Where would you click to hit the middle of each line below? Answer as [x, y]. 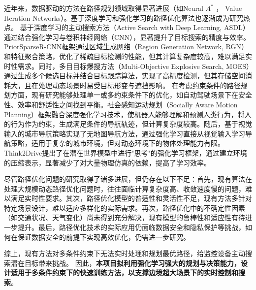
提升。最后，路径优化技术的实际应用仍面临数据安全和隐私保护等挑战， [131, 227]
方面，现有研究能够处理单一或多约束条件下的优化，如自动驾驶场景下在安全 [131, 95]
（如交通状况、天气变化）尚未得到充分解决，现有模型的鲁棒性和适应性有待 [125, 217]
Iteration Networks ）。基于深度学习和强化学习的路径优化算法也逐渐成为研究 [124, 17]
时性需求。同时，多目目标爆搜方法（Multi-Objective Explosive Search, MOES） [129, 66]
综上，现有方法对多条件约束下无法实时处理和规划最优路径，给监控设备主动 [125, 253]
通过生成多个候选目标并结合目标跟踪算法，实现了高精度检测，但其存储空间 [125, 76]
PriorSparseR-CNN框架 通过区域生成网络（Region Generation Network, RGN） [126, 47]
